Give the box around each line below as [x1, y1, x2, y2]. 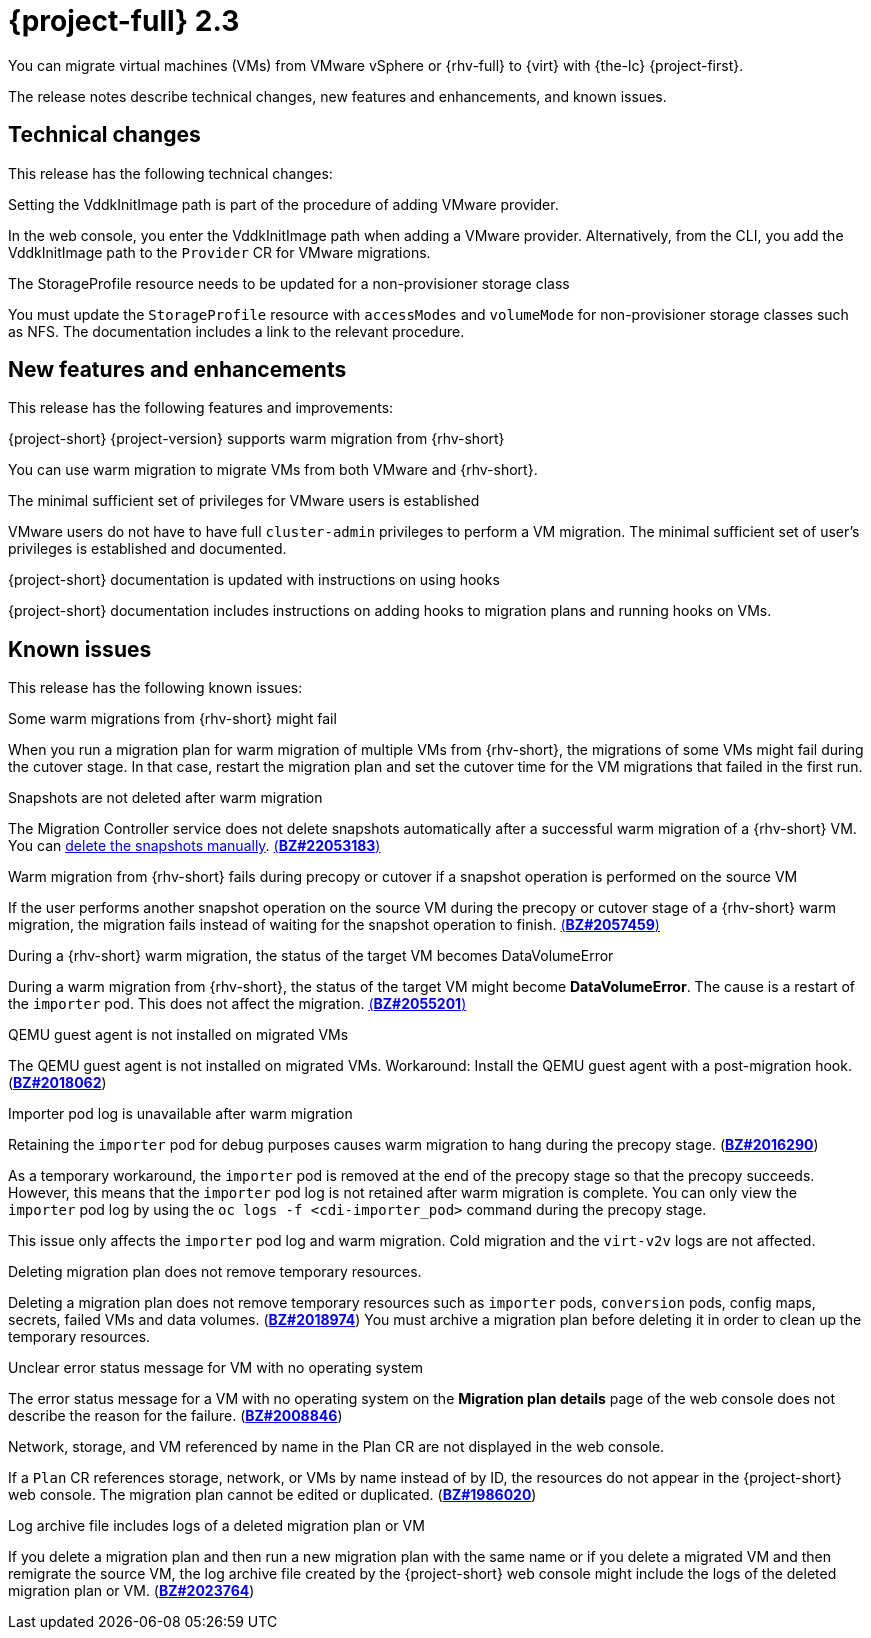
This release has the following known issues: [8, 679, 303, 697]
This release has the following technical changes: [8, 164, 333, 182]
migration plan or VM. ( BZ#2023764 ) [8, 1582, 255, 1600]
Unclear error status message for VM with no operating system [8, 1359, 423, 1377]
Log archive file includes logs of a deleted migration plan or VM [8, 1517, 425, 1535]
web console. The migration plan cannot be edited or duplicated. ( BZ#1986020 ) [8, 1486, 537, 1504]
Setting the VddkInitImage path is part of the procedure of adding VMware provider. [8, 195, 559, 213]
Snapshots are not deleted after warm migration [8, 789, 323, 807]
